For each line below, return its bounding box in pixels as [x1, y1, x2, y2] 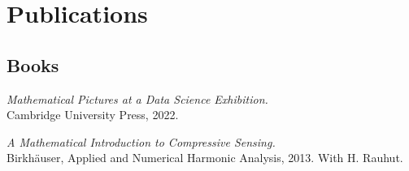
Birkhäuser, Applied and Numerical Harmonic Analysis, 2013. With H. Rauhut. [7, 149, 403, 166]
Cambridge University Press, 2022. [7, 106, 179, 123]
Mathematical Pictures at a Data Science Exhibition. [7, 90, 268, 107]
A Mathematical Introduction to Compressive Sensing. [7, 133, 276, 150]
